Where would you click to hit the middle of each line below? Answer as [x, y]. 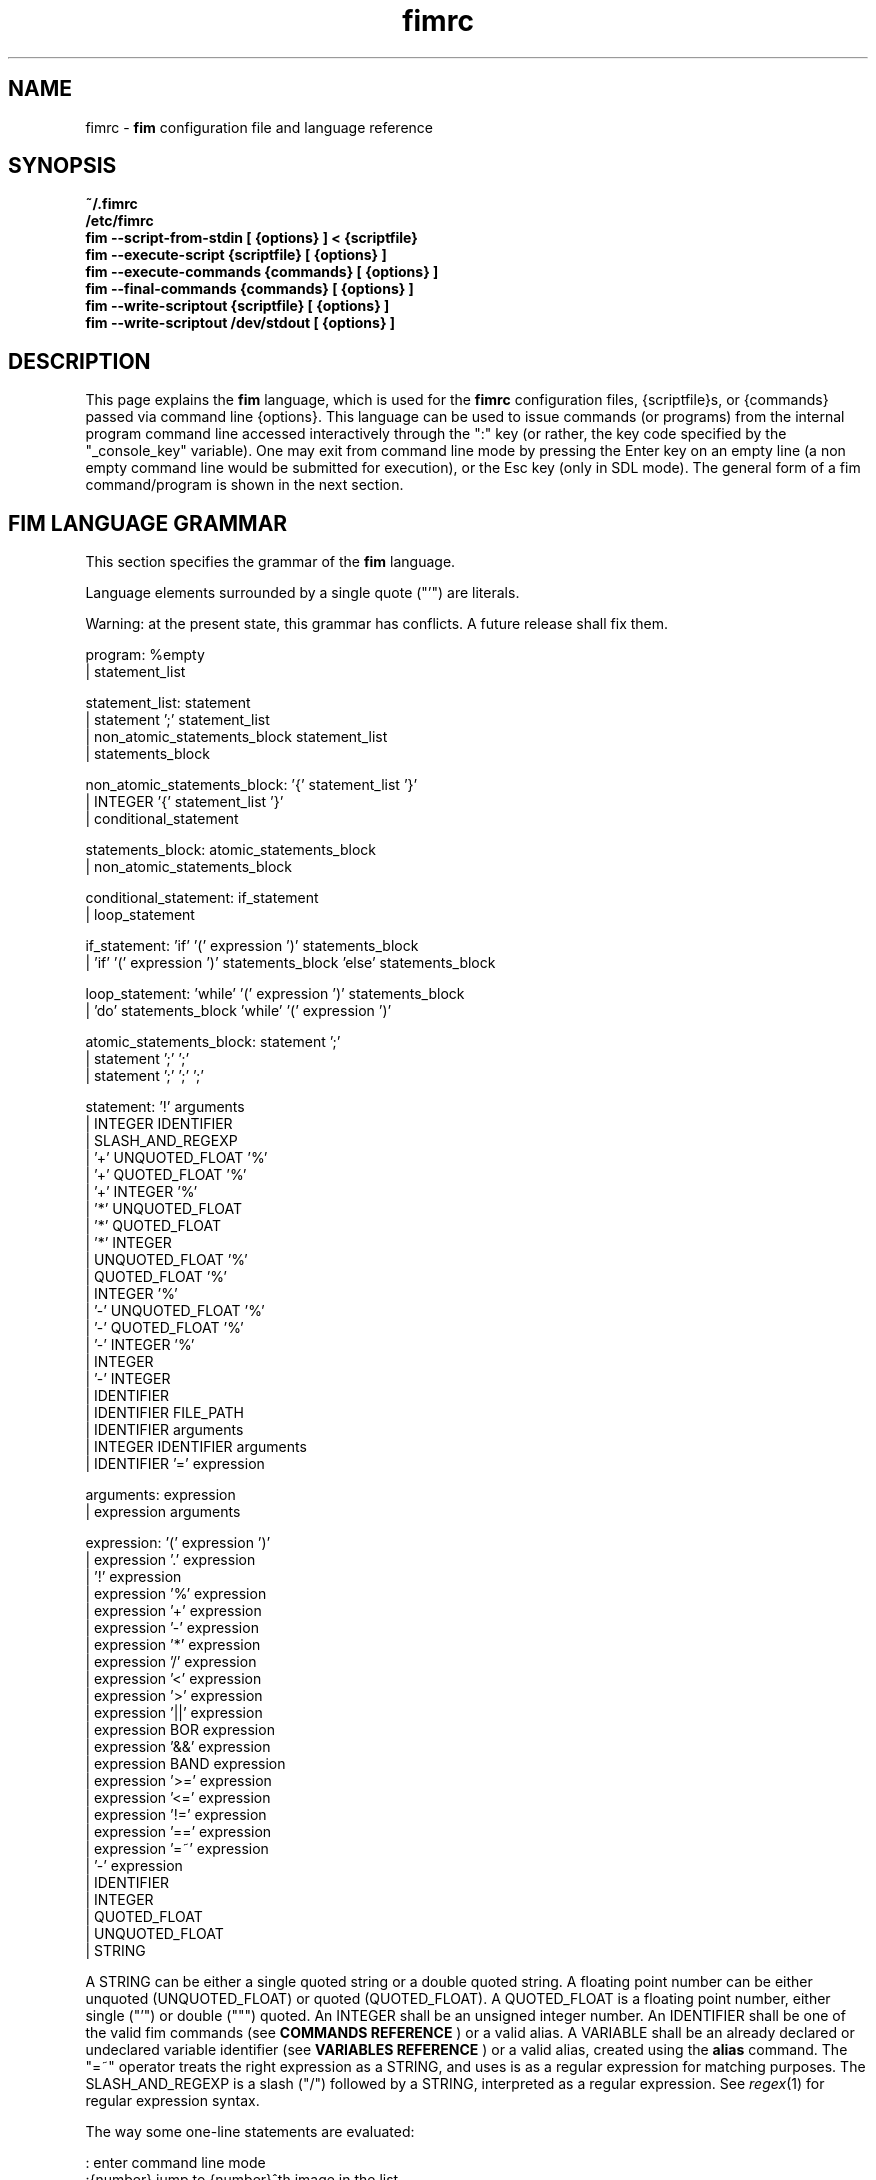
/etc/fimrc [119, 221]
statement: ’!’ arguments [165, 1107]
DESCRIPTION [79, 361]
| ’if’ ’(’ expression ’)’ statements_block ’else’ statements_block [290, 963]
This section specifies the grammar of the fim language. [270, 562]
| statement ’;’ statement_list [177, 720]
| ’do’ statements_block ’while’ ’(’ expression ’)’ [238, 1011]
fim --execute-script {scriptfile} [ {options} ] [236, 255]
